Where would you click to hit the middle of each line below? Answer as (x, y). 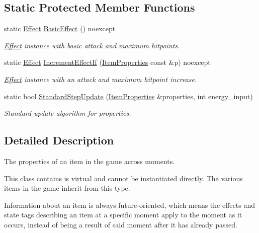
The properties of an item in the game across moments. (90, 161)
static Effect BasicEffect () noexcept (60, 28)
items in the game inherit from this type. (67, 188)
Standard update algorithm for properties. (68, 113)
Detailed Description (59, 140)
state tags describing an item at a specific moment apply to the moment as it (123, 215)
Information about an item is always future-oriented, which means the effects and (129, 205)
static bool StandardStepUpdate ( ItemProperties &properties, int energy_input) (128, 96)
